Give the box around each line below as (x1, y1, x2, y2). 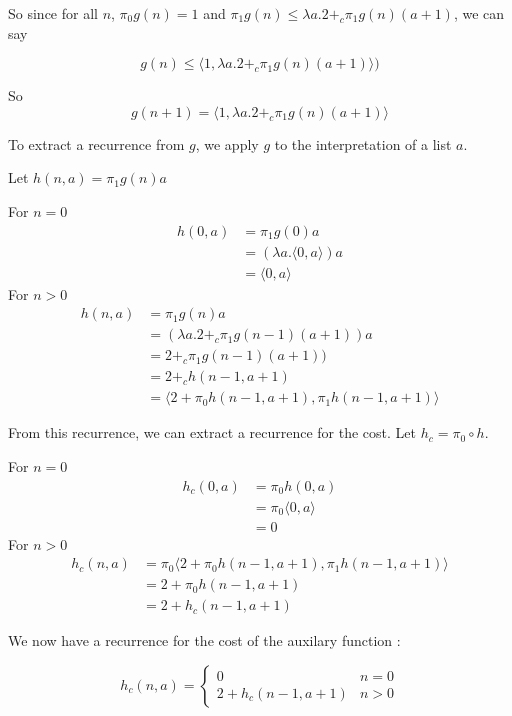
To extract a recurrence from (8, 133, 185, 154)
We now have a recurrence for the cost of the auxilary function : (8, 630, 401, 651)
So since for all (8, 3, 98, 23)
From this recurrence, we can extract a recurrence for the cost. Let (8, 422, 417, 443)
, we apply (195, 133, 259, 154)
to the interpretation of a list (274, 133, 452, 154)
